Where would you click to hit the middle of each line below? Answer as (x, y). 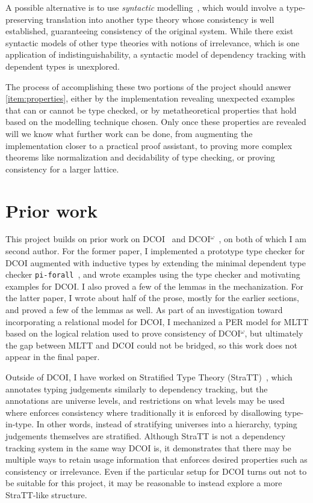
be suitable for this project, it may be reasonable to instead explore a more (144, 483)
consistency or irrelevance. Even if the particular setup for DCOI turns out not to (156, 471)
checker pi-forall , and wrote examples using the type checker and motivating (153, 274)
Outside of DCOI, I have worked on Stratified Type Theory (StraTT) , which (149, 377)
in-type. (20, 424)
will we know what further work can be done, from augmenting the (129, 133)
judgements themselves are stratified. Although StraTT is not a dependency (146, 436)
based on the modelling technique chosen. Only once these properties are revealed (156, 122)
